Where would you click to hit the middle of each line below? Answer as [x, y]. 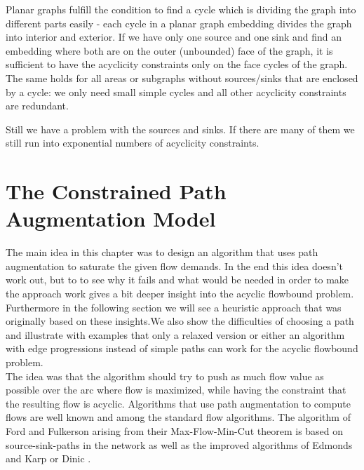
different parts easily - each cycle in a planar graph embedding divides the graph [179, 23]
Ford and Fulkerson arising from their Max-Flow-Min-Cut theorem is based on [175, 430]
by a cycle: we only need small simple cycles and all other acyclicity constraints [176, 92]
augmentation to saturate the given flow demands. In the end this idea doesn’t [175, 266]
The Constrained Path [116, 191]
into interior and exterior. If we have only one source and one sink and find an [174, 37]
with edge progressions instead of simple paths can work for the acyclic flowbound [182, 348]
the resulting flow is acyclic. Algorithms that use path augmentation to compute [178, 403]
